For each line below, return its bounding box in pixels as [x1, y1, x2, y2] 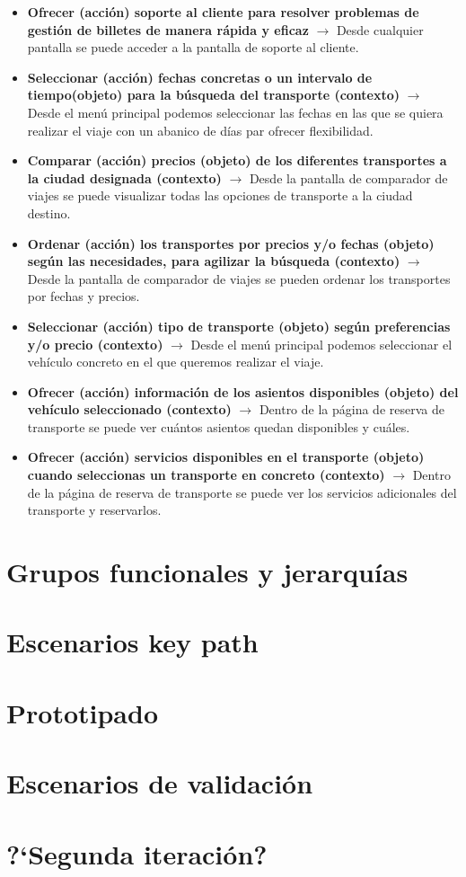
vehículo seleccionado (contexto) [27, 400, 232, 419]
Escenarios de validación [6, 765, 313, 802]
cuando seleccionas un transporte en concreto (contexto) [27, 465, 385, 484]
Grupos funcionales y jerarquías [6, 554, 409, 590]
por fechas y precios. [27, 287, 140, 306]
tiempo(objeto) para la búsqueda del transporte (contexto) [27, 85, 400, 104]
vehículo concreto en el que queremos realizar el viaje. [27, 352, 324, 371]
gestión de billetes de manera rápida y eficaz [27, 20, 309, 39]
